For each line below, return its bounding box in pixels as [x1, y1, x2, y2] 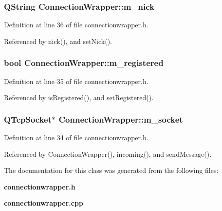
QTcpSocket [4, 113, 52, 125]
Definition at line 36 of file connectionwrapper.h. [4, 20, 148, 30]
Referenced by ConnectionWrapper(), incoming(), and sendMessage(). [4, 148, 212, 159]
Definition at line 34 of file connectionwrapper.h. [4, 132, 148, 143]
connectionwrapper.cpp [4, 198, 83, 208]
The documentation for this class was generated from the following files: [4, 165, 219, 175]
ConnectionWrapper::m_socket [58, 113, 183, 125]
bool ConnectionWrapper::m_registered [4, 57, 164, 69]
